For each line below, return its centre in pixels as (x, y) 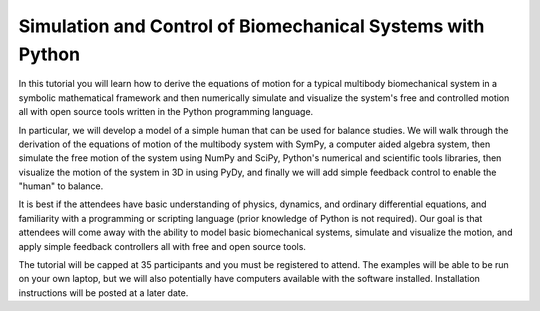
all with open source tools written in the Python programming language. (166, 112)
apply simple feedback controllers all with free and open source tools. (162, 246)
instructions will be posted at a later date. (103, 292)
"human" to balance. (61, 186)
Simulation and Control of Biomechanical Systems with (251, 26)
